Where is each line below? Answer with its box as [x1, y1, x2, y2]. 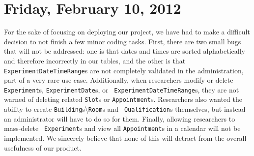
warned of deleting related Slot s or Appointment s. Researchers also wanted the [4, 94, 242, 104]
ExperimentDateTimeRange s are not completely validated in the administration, [4, 65, 244, 75]
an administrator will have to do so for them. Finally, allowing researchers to [4, 113, 235, 124]
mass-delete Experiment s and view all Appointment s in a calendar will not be [4, 123, 241, 133]
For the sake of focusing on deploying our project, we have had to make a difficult [4, 27, 250, 37]
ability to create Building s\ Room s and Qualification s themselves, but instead [4, 104, 246, 114]
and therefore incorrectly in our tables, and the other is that [4, 55, 186, 65]
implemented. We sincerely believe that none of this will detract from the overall [4, 133, 247, 143]
